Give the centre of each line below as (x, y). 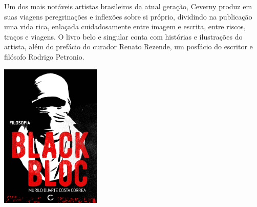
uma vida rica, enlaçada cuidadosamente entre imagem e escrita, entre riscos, (125, 26)
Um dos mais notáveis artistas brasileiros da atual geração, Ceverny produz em (128, 6)
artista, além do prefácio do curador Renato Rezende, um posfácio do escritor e (128, 46)
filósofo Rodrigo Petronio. (44, 56)
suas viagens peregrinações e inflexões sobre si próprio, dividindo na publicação (128, 16)
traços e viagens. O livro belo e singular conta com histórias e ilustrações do (123, 36)
